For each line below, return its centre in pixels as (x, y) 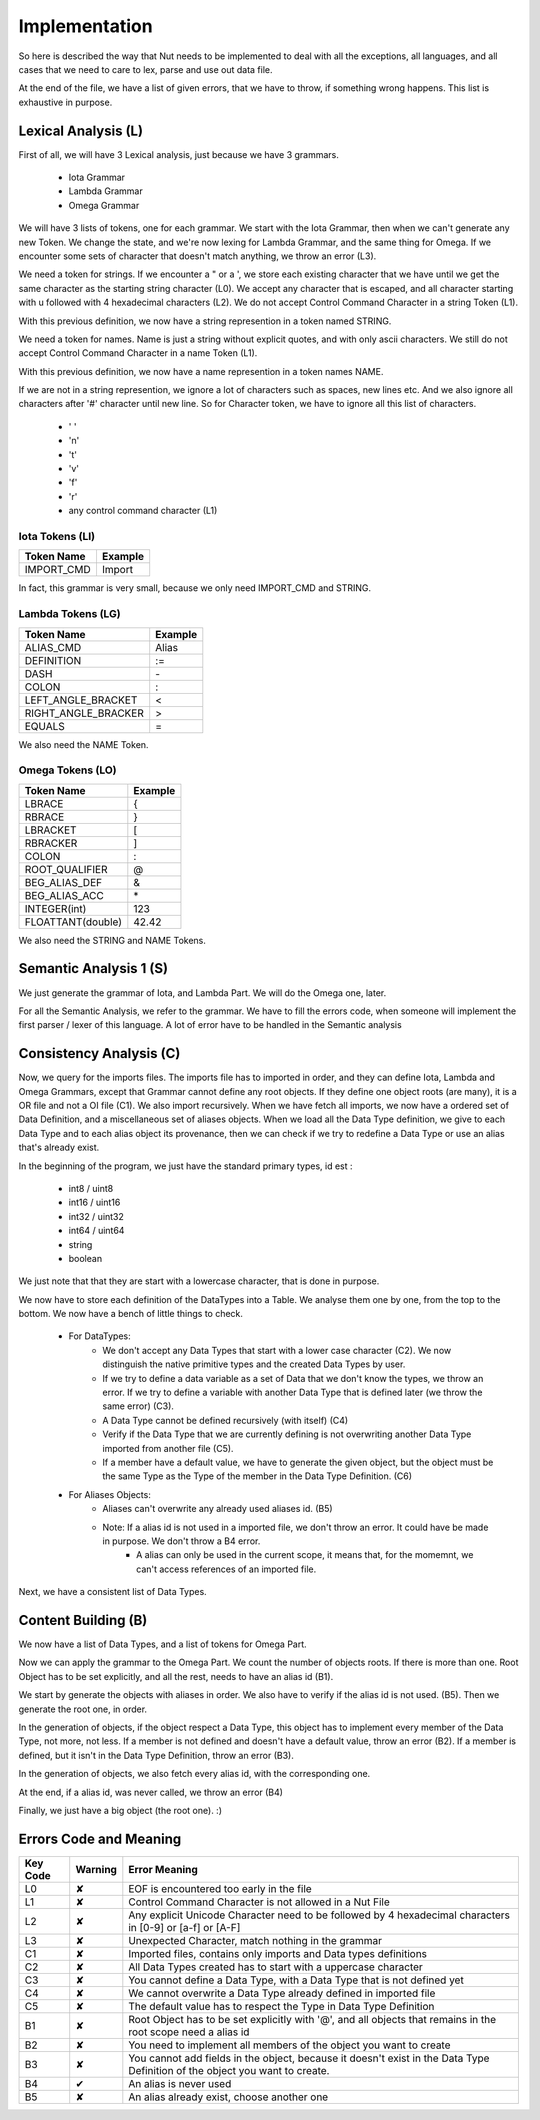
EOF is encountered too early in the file (220, 1888)
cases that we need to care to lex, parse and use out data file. (146, 69)
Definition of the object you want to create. (229, 2070)
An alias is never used (180, 2083)
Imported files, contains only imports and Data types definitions (278, 1953)
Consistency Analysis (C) (99, 1053)
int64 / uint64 (96, 1231)
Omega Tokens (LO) (67, 770)
